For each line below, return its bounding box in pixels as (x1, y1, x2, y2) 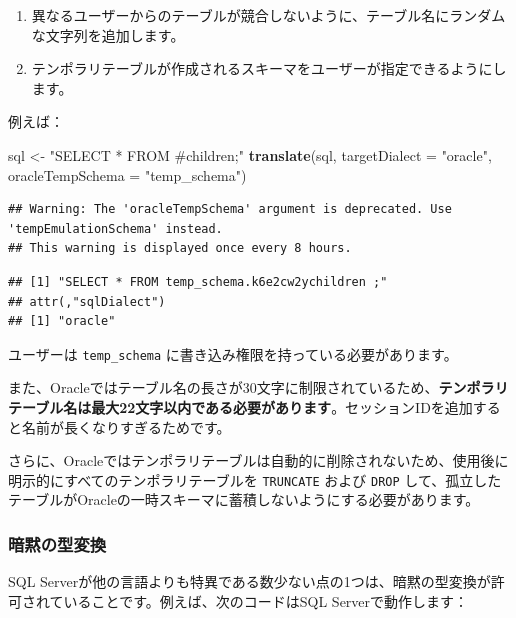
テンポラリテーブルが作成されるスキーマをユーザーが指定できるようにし (31, 58, 507, 79)
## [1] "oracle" (8, 314, 116, 329)
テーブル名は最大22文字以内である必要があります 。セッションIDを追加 (8, 396, 473, 417)
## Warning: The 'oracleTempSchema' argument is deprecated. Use (8, 202, 452, 217)
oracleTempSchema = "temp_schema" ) (8, 164, 247, 185)
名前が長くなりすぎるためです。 (21, 416, 231, 437)
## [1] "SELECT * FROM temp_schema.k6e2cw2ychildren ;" (8, 274, 388, 289)
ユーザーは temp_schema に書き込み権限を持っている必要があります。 (8, 343, 458, 364)
